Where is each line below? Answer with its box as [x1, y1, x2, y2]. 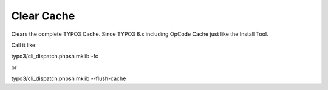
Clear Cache [11, 9, 75, 22]
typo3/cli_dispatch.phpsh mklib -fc [11, 52, 98, 60]
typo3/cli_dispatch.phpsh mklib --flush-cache [11, 75, 126, 82]
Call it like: [11, 41, 38, 49]
